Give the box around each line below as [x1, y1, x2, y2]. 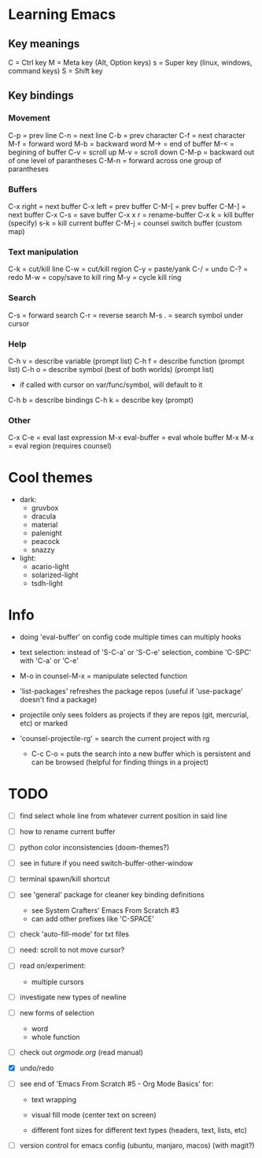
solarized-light [31, 570, 79, 580]
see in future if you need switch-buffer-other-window [19, 858, 194, 868]
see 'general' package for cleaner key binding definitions [19, 890, 205, 899]
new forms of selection [19, 1007, 94, 1018]
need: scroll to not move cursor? [19, 945, 125, 955]
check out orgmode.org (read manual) [19, 1047, 144, 1057]
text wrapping [31, 1094, 77, 1104]
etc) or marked [19, 719, 68, 728]
